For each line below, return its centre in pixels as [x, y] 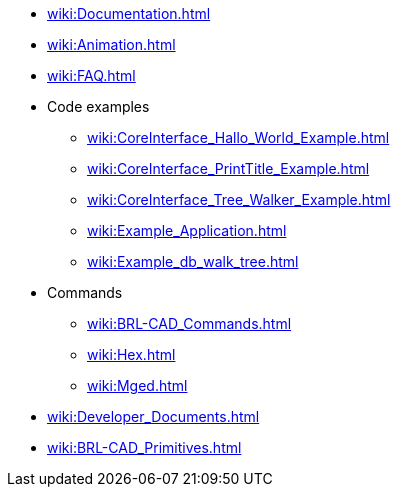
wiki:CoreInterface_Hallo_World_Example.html [238, 137]
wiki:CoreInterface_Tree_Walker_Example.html [239, 199]
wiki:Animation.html [111, 44]
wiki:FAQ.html [91, 75]
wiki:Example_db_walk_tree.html [193, 261]
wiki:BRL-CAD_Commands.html [189, 323]
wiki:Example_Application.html [187, 230]
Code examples [98, 106]
